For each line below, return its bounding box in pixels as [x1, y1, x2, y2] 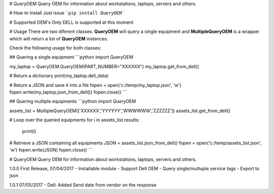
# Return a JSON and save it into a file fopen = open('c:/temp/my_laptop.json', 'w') [9, 82, 182, 88]
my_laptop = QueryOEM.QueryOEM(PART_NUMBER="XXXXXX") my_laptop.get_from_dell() [9, 63, 199, 69]
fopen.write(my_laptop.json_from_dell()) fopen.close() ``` [9, 89, 127, 95]
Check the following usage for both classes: [9, 44, 101, 51]
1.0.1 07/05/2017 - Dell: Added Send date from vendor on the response [9, 182, 157, 188]
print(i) [22, 128, 37, 134]
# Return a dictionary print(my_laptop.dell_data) [9, 73, 109, 79]
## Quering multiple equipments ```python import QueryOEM [9, 99, 136, 105]
